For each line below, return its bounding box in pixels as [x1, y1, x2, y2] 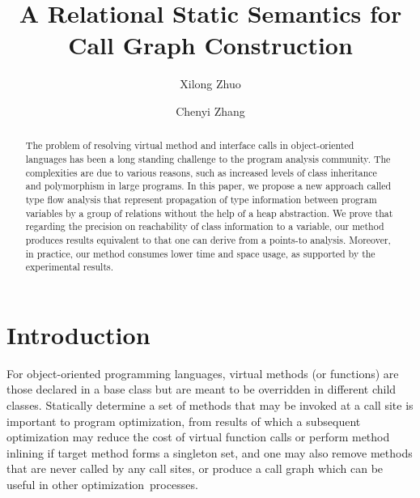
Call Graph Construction [68, 28, 353, 62]
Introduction [6, 317, 151, 351]
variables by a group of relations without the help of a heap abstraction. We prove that [25, 206, 393, 219]
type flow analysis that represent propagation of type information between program [25, 192, 377, 206]
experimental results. [25, 260, 114, 274]
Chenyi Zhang [176, 102, 245, 119]
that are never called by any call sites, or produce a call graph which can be [6, 460, 384, 477]
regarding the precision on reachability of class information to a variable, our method [25, 219, 384, 233]
